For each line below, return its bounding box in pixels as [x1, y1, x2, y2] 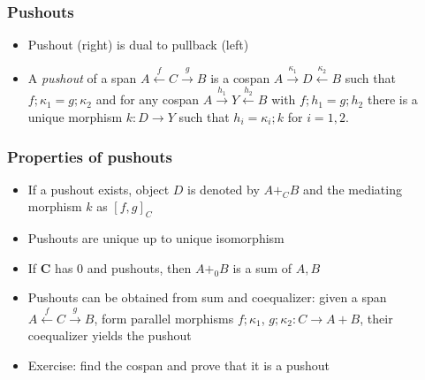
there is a [367, 90, 418, 109]
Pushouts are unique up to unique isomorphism [27, 229, 285, 247]
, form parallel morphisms [94, 308, 234, 327]
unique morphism [27, 108, 123, 125]
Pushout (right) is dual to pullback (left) [27, 35, 249, 54]
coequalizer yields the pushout [27, 326, 192, 345]
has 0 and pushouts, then [55, 258, 192, 277]
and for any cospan [95, 90, 200, 109]
